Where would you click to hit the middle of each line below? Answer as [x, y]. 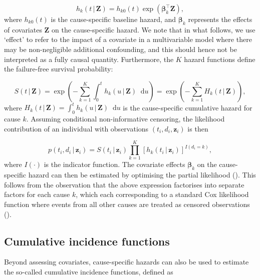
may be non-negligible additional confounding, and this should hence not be [120, 49]
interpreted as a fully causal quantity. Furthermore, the [89, 59]
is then [198, 128]
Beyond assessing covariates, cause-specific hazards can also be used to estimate [126, 262]
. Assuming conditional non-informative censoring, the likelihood [125, 119]
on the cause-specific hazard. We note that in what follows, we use [154, 29]
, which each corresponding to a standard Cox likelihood [162, 194]
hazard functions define [220, 59]
